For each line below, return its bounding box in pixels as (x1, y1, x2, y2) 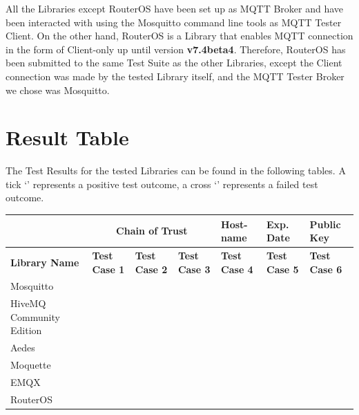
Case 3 (177, 261, 211, 276)
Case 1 (92, 261, 125, 276)
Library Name (10, 255, 79, 269)
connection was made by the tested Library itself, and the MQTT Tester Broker (6, 68, 345, 83)
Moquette (10, 358, 51, 372)
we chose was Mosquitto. (6, 82, 110, 97)
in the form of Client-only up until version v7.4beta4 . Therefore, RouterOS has (6, 41, 346, 56)
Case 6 (309, 261, 342, 276)
